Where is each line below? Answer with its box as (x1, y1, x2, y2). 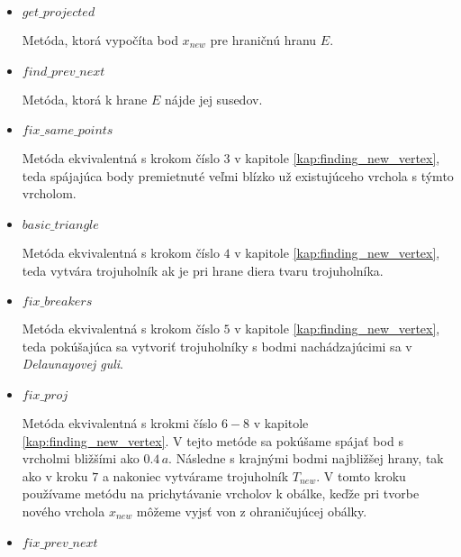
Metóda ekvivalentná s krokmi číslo (22, 413, 218, 432)
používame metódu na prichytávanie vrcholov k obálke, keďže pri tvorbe (22, 484, 420, 503)
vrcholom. (22, 184, 77, 203)
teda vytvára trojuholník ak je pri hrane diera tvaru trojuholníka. (22, 260, 384, 279)
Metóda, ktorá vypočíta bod (22, 31, 178, 49)
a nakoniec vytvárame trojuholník (102, 466, 289, 485)
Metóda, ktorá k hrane (22, 89, 148, 108)
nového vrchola (22, 501, 105, 520)
